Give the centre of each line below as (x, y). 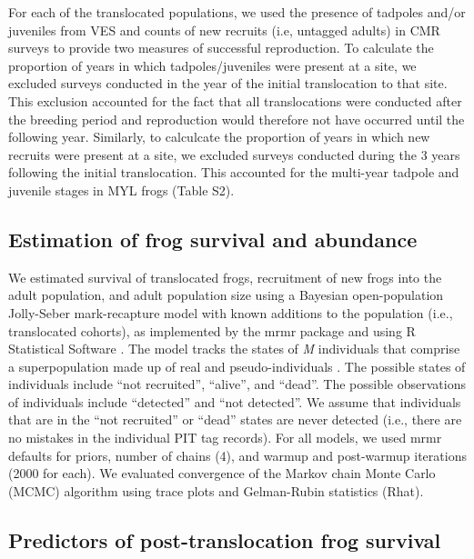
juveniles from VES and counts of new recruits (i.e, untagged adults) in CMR (224, 30)
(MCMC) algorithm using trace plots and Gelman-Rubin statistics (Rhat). (216, 490)
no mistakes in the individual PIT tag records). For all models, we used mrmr (225, 438)
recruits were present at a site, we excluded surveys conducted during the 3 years (234, 154)
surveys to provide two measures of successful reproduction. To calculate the (221, 48)
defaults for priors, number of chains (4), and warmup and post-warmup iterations (237, 455)
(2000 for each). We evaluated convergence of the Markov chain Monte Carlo (222, 473)
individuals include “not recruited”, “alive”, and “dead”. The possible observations (237, 384)
